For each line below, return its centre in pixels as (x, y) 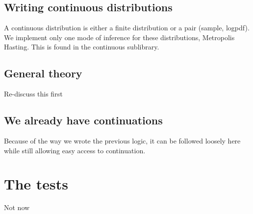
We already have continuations (83, 120)
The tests (36, 184)
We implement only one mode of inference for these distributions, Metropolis (119, 37)
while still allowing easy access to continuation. (75, 150)
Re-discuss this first (33, 94)
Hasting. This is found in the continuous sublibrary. (82, 47)
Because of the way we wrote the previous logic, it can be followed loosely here (122, 140)
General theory (43, 73)
